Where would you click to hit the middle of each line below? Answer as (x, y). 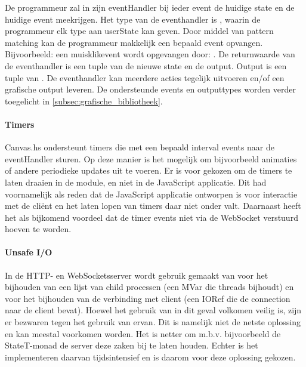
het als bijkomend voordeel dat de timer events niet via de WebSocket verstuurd (152, 217)
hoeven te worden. (38, 229)
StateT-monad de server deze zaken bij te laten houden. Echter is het (132, 345)
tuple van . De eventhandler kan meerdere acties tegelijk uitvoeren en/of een (145, 77)
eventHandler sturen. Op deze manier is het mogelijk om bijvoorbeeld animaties (151, 158)
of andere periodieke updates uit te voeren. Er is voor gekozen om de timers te (149, 170)
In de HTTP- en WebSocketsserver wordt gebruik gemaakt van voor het (137, 275)
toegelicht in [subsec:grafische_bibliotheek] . (84, 101)
